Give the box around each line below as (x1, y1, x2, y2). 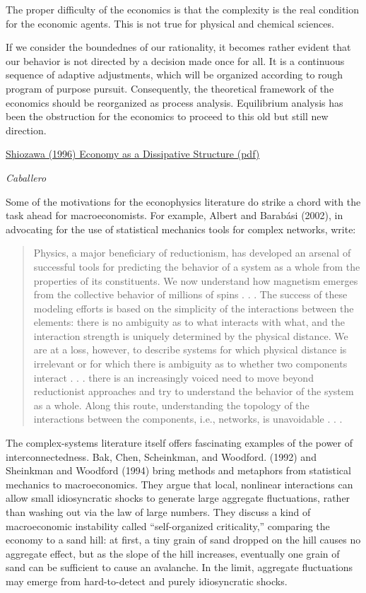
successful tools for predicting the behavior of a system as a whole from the (33, 259, 360, 274)
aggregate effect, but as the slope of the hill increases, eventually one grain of (6, 546, 340, 560)
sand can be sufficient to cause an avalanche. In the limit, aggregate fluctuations (6, 560, 353, 575)
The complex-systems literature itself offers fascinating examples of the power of (6, 435, 353, 450)
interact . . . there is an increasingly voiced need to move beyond (33, 370, 314, 384)
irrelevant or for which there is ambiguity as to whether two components (33, 356, 348, 371)
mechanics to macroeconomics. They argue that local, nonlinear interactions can (6, 476, 353, 491)
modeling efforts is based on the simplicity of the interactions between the (33, 300, 354, 315)
